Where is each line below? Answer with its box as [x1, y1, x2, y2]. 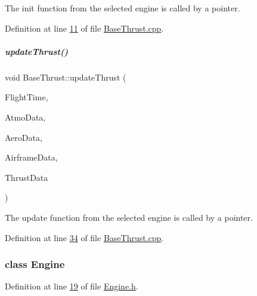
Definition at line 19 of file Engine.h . [5, 280, 138, 292]
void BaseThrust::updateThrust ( [5, 70, 126, 83]
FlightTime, [5, 91, 48, 103]
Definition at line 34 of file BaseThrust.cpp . [5, 231, 164, 243]
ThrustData [5, 171, 48, 183]
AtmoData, [5, 110, 46, 123]
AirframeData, [5, 151, 58, 164]
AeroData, [5, 131, 42, 143]
